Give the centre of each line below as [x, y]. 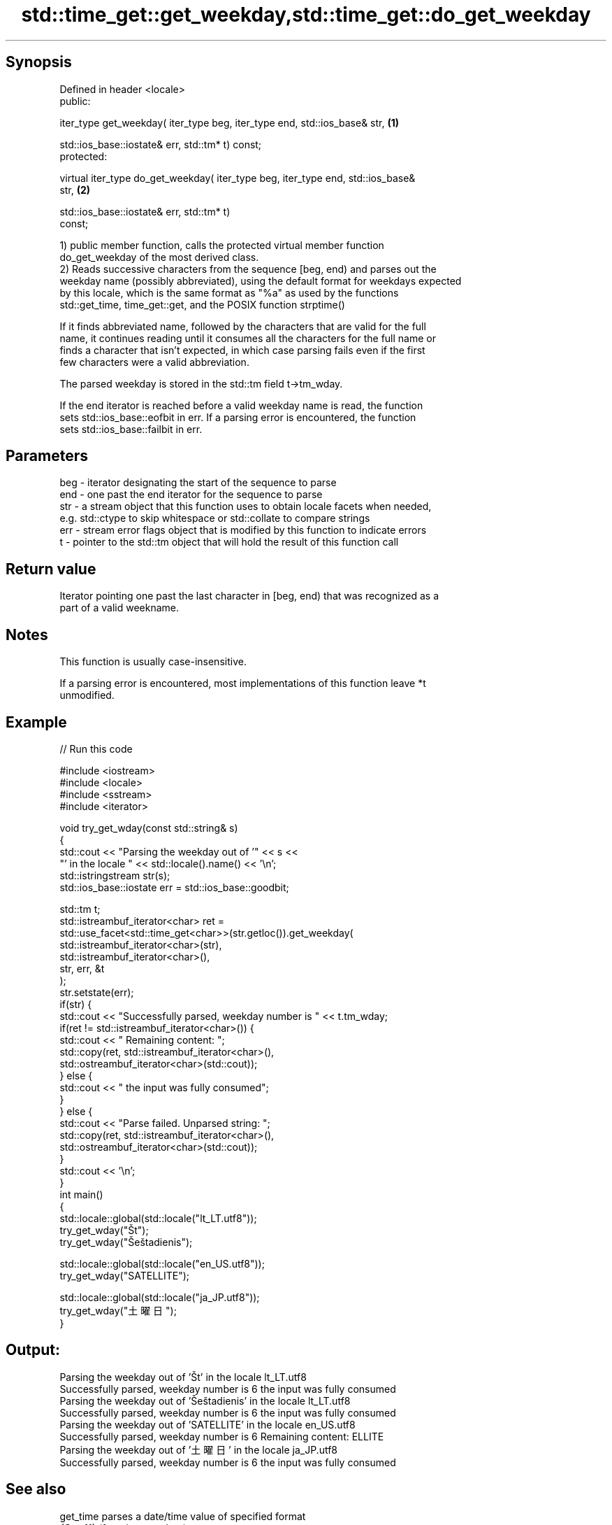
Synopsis [39, 62]
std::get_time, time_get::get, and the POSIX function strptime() [202, 304]
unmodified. [87, 695]
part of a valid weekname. [119, 608]
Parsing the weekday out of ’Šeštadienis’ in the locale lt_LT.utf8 [205, 1400]
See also [36, 1489]
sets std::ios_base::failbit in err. [131, 429]
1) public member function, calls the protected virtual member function [222, 245]
